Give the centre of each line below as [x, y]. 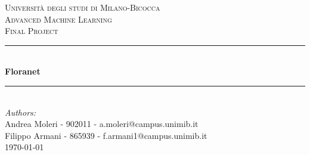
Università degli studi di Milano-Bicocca [83, 7]
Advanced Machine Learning [58, 19]
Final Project [32, 31]
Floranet [23, 71]
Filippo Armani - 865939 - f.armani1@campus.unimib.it [106, 135]
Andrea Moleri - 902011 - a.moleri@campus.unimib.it [102, 124]
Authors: [21, 112]
